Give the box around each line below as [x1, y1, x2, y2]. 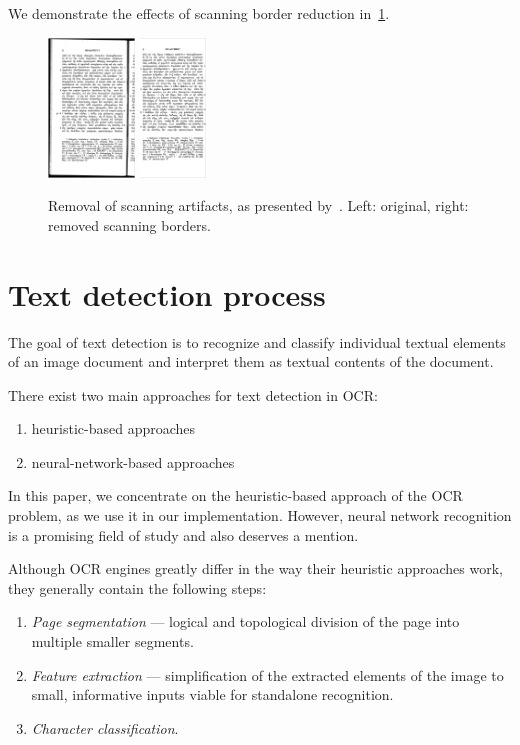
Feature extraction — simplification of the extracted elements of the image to [31, 664, 504, 685]
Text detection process [8, 273, 326, 314]
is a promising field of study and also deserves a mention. [8, 524, 359, 545]
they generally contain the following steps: [8, 577, 267, 598]
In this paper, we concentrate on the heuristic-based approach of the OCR [8, 485, 463, 506]
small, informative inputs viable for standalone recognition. [31, 684, 394, 705]
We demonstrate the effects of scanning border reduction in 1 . [8, 3, 390, 23]
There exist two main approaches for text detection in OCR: [8, 384, 378, 405]
